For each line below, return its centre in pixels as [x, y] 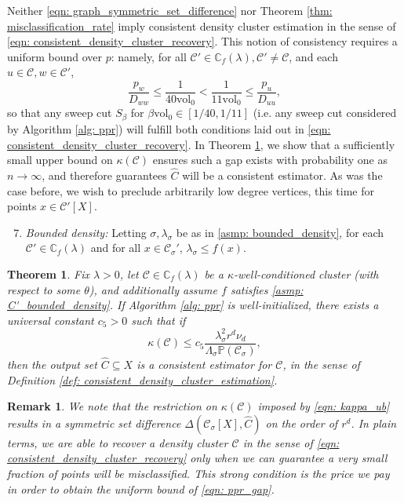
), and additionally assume [153, 289]
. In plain [374, 423]
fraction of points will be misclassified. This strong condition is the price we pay [198, 474]
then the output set [52, 364]
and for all [116, 248]
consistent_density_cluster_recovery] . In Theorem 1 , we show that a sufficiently [201, 144]
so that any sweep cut [60, 113]
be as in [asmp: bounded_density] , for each [280, 232]
